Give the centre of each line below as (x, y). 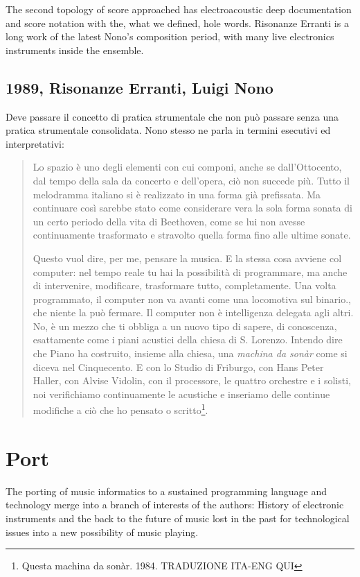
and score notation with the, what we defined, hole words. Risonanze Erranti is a (177, 23)
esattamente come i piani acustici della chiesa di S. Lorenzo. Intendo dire (188, 339)
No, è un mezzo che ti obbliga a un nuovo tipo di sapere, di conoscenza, (185, 326)
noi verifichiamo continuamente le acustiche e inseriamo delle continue (181, 394)
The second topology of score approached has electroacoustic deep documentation (179, 9)
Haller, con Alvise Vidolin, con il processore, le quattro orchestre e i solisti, (192, 380)
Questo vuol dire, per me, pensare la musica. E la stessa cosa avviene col (187, 258)
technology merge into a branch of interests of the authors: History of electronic (175, 505)
